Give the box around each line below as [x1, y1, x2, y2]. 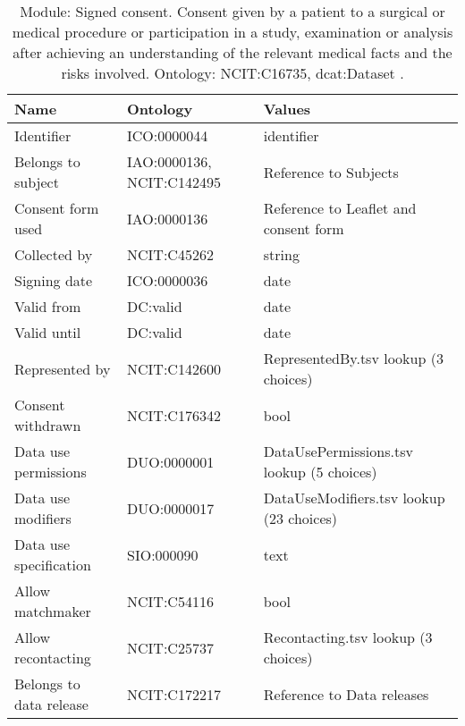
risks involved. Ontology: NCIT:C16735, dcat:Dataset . [61, 63, 404, 83]
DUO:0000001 [127, 451, 215, 472]
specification [14, 554, 91, 575]
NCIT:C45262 [127, 244, 214, 265]
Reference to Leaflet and [263, 198, 417, 218]
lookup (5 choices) [263, 461, 377, 482]
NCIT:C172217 [127, 683, 221, 705]
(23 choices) [263, 508, 338, 528]
